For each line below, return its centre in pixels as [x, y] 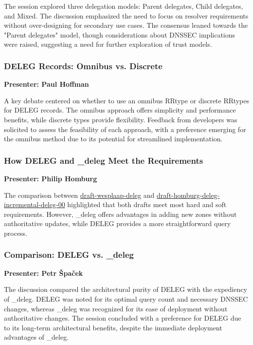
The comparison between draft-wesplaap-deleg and [79, 195]
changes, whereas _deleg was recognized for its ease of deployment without [116, 308]
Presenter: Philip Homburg [51, 178]
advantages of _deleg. [36, 337]
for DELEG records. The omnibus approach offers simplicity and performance [120, 110]
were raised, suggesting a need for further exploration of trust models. [108, 44]
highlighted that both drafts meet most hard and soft [147, 204]
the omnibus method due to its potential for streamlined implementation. [113, 139]
